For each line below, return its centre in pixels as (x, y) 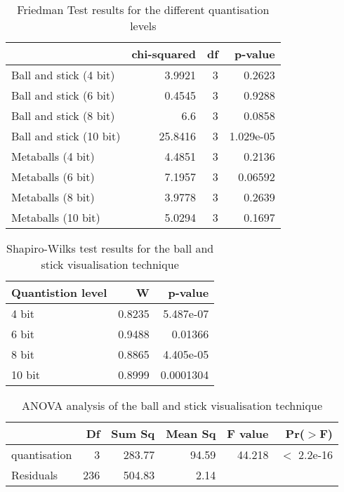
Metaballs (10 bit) (56, 217)
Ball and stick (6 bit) (63, 95)
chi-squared (164, 54)
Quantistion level (59, 292)
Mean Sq (191, 433)
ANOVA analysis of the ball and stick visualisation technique (172, 405)
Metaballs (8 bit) (53, 197)
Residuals (35, 475)
